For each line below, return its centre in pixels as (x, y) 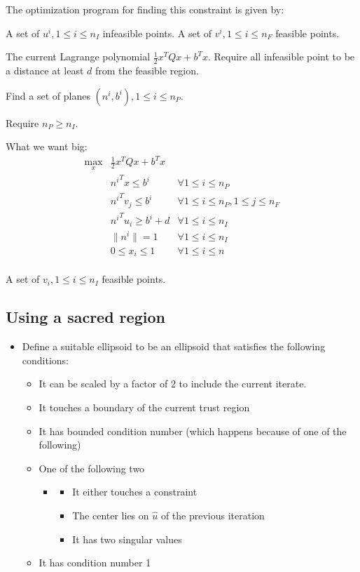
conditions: (46, 360)
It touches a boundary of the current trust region (144, 407)
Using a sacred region (85, 317)
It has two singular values (127, 539)
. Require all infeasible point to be (281, 56)
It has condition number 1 (95, 563)
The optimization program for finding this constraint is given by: (145, 9)
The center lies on (111, 515)
